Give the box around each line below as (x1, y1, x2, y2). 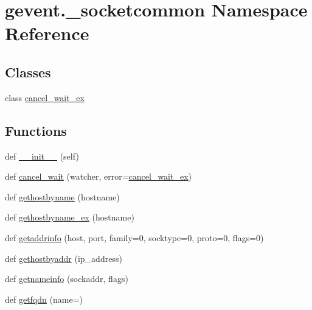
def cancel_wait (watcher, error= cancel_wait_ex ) (5, 170, 192, 183)
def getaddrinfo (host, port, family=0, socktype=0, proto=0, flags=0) (5, 231, 264, 244)
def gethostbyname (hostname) (5, 190, 120, 203)
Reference (5, 21, 89, 46)
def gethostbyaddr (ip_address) (5, 252, 122, 264)
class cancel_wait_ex (5, 91, 85, 104)
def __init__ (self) (5, 149, 79, 162)
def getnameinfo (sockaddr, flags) (5, 272, 128, 285)
